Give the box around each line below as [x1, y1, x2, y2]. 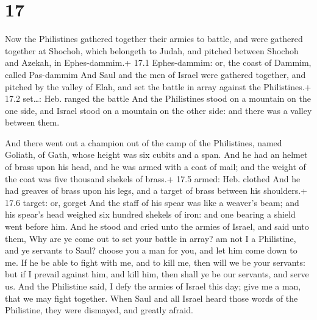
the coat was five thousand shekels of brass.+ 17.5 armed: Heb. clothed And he [5, 172, 301, 185]
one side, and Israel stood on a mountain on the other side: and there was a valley [5, 104, 312, 116]
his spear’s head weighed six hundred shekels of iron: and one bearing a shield [5, 208, 296, 221]
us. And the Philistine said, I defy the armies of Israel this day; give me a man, [5, 280, 301, 292]
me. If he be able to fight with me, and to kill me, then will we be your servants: [5, 255, 305, 268]
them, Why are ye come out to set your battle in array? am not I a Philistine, [5, 232, 296, 244]
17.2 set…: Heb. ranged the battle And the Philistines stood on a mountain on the [5, 92, 311, 105]
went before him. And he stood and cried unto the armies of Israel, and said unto [5, 220, 309, 233]
